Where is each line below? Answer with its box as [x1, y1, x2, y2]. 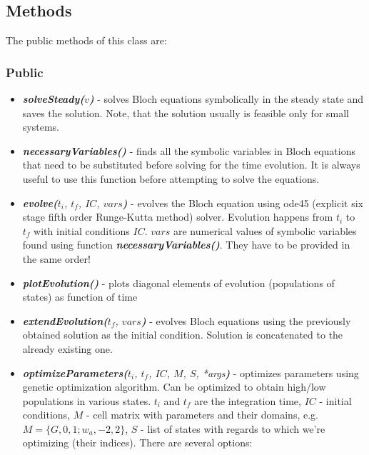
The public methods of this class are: [6, 33, 167, 48]
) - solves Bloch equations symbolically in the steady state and [89, 91, 363, 106]
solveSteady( [22, 91, 85, 106]
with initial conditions [34, 223, 130, 238]
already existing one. [22, 341, 113, 356]
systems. [22, 119, 59, 134]
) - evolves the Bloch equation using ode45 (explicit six [122, 195, 363, 210]
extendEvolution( [22, 313, 108, 328]
